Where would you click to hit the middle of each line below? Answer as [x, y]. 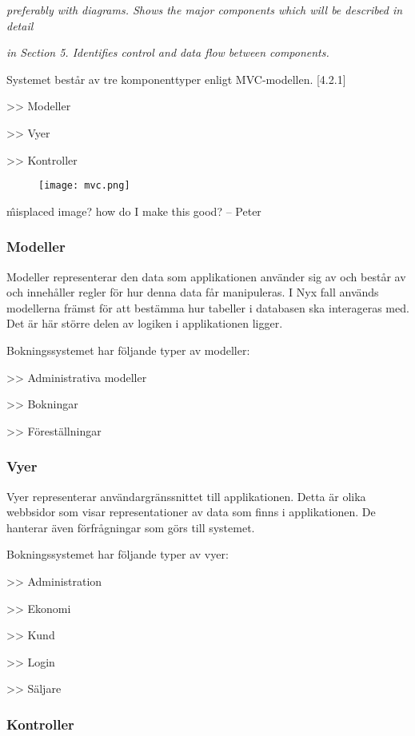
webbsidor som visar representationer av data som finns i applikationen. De [191, 512]
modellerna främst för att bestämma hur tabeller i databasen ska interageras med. [208, 307]
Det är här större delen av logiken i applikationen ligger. [145, 323]
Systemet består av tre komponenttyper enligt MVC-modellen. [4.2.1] [176, 79]
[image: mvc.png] [84, 186]
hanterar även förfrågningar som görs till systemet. [131, 527]
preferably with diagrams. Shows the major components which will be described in [205, 10]
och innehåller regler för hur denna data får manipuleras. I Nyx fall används [193, 292]
